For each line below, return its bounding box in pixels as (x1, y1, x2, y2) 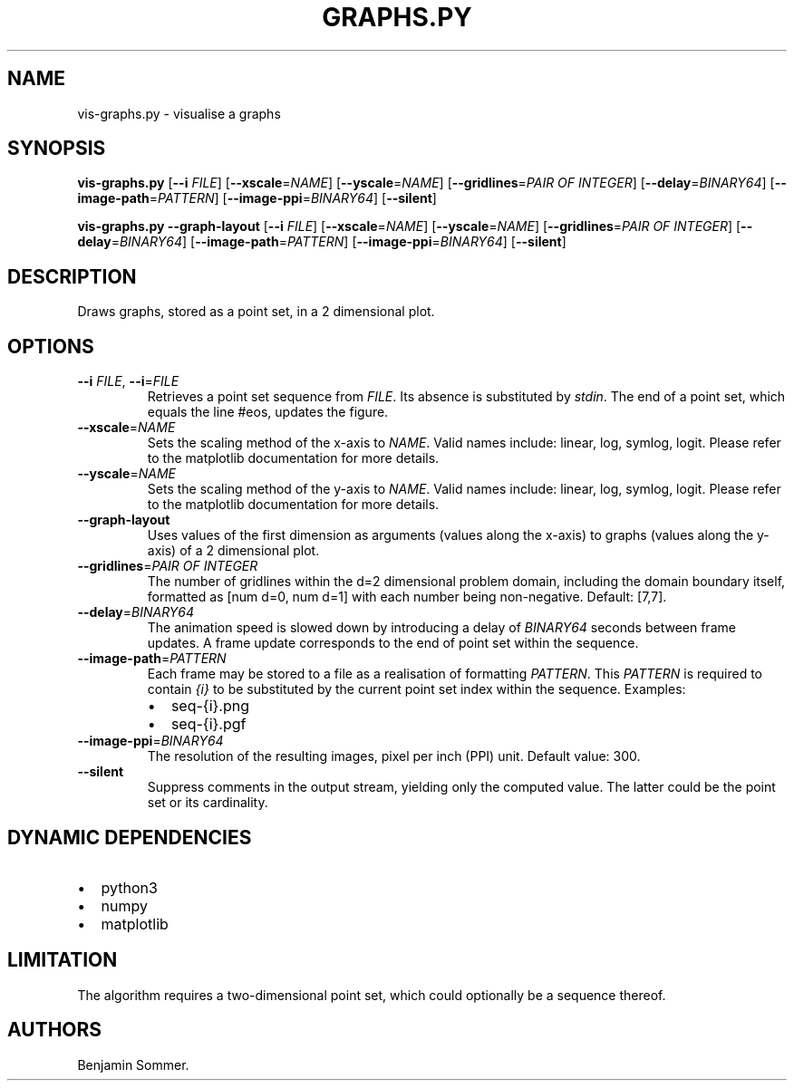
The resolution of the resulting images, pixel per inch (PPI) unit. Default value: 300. (147, 748, 641, 765)
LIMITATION (7, 948, 118, 972)
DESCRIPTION (7, 265, 137, 288)
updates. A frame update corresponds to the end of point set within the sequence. (147, 635, 639, 651)
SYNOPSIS (7, 137, 106, 160)
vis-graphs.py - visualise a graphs (77, 105, 281, 121)
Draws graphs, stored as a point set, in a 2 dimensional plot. (77, 303, 435, 320)
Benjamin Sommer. (77, 1056, 189, 1073)
